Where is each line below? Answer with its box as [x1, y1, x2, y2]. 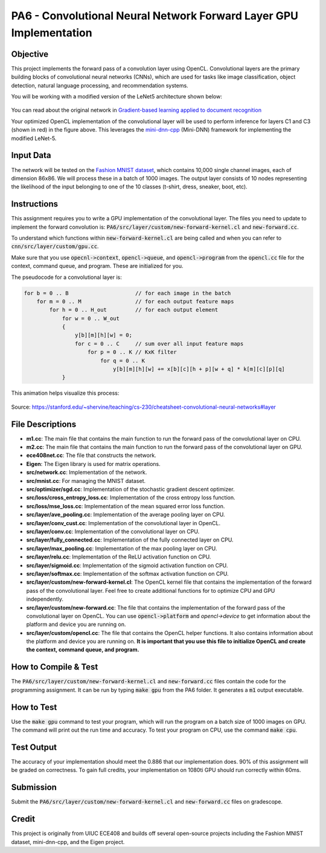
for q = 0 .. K [100, 357, 145, 364]
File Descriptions [11, 419, 77, 429]
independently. [26, 595, 63, 603]
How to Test [11, 702, 57, 712]
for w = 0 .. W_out [62, 315, 120, 322]
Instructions [11, 199, 59, 209]
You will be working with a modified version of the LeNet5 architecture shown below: [11, 93, 223, 100]
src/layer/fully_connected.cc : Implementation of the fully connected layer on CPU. [26, 536, 234, 543]
